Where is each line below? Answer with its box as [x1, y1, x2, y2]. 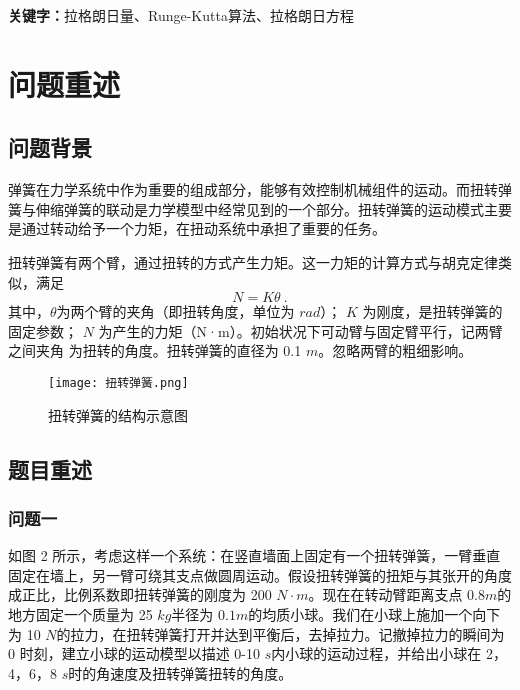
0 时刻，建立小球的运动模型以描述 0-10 [8, 643, 260, 664]
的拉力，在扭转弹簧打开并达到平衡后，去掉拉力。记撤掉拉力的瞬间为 [56, 623, 505, 644]
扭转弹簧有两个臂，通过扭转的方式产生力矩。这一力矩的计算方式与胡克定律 [8, 251, 498, 272]
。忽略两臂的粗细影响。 [318, 340, 473, 361]
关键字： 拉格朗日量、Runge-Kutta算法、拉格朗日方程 [8, 5, 354, 25]
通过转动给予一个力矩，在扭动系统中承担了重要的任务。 [21, 218, 386, 239]
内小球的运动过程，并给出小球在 [271, 643, 482, 664]
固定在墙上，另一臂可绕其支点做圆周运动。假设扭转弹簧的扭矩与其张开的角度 [8, 564, 512, 585]
